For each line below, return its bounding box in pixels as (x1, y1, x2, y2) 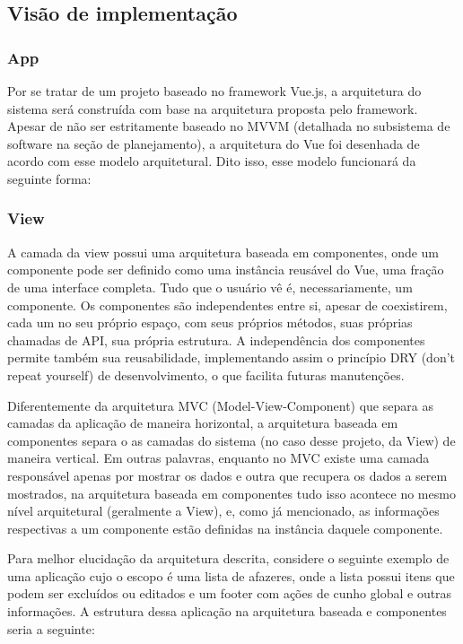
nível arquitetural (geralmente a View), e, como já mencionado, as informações (7, 501, 440, 520)
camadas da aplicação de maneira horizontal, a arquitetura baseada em (7, 413, 398, 432)
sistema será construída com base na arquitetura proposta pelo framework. (7, 99, 418, 117)
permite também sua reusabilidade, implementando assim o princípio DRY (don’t (7, 348, 455, 367)
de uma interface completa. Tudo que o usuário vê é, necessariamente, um (7, 277, 413, 296)
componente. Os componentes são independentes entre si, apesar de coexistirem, (7, 295, 448, 314)
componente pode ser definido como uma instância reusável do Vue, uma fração (7, 260, 444, 279)
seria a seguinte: (7, 619, 95, 638)
